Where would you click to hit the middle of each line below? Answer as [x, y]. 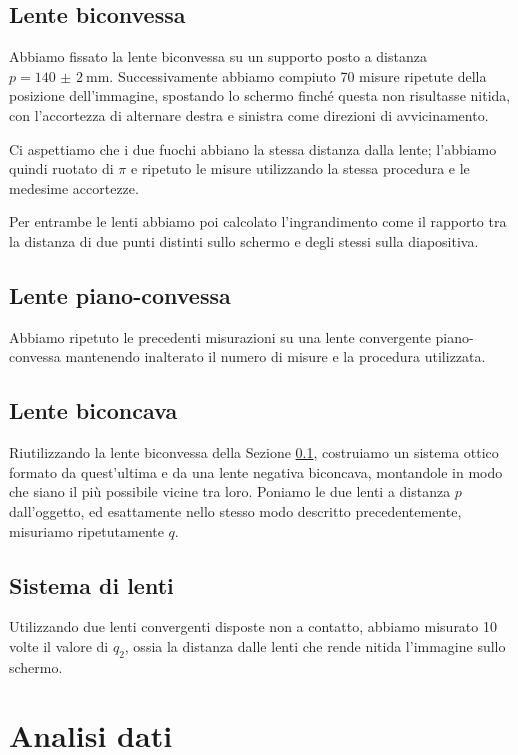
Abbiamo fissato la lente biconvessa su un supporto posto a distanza [218, 56]
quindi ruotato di [61, 168]
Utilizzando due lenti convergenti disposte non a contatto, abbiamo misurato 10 [253, 626]
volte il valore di [59, 645]
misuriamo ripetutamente [86, 530]
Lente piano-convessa [120, 294]
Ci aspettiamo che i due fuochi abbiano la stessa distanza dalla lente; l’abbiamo [253, 148]
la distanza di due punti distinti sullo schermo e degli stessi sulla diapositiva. [244, 240]
